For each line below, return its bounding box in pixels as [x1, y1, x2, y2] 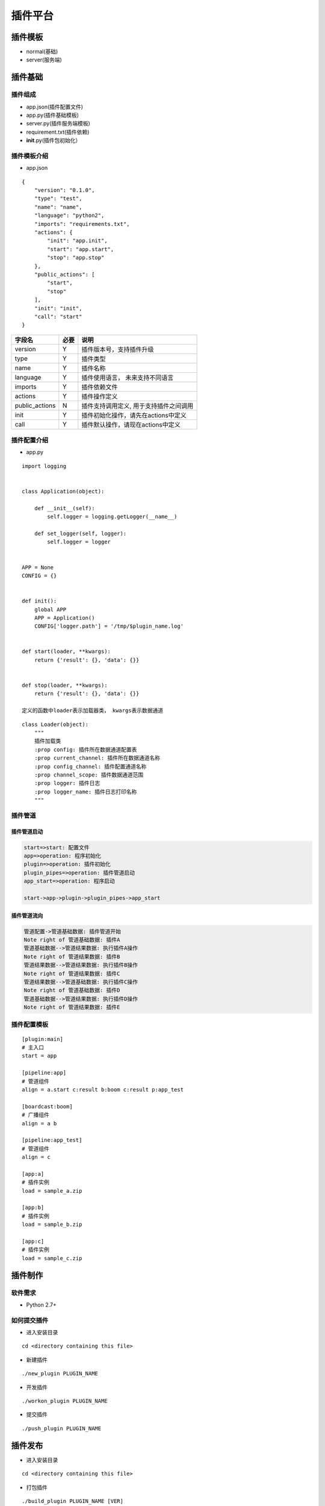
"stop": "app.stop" [47, 254, 105, 261]
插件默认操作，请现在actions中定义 [81, 420, 181, 429]
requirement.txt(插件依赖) [26, 128, 90, 136]
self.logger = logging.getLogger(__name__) [47, 513, 178, 520]
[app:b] [22, 1204, 45, 1211]
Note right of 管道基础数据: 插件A [23, 936, 120, 943]
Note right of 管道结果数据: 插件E [23, 1004, 120, 1011]
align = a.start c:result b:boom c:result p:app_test [22, 1086, 184, 1093]
